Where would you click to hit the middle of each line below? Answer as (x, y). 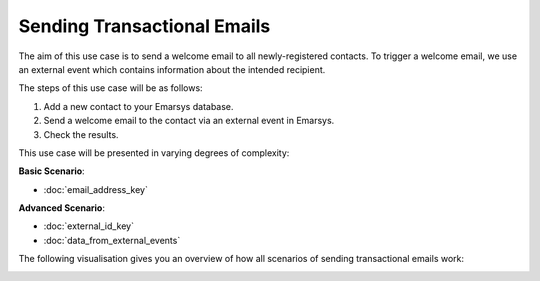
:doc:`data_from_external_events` (112, 240)
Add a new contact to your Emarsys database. (138, 106)
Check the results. (81, 134)
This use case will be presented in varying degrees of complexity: (154, 152)
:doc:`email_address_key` (96, 189)
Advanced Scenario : (61, 208)
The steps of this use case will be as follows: (111, 88)
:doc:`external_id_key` (89, 226)
